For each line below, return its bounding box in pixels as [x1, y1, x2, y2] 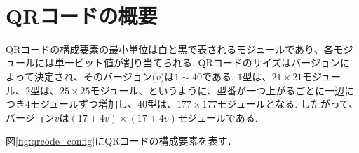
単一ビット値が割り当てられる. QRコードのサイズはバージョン [54, 55, 341, 70]
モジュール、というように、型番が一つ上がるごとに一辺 [90, 82, 345, 97]
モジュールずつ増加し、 [30, 96, 138, 111]
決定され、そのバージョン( [34, 68, 156, 83]
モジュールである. [177, 110, 258, 124]
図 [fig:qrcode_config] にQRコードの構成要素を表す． [6, 133, 237, 148]
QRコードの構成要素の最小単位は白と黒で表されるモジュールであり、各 [6, 41, 334, 56]
